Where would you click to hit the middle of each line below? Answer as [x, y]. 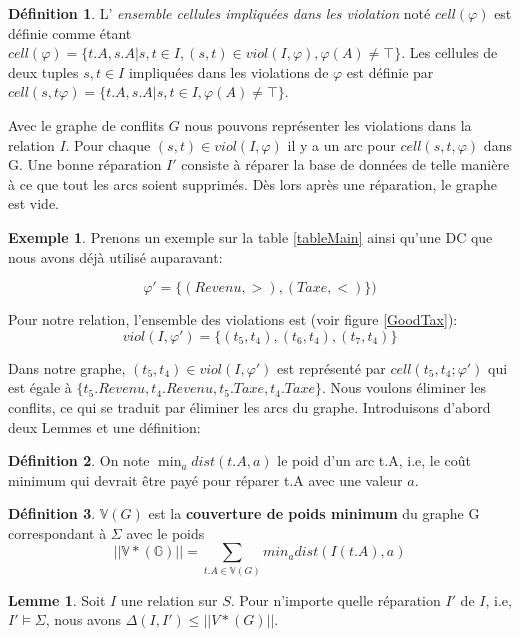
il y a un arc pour [341, 144]
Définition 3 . [52, 513]
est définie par [390, 71]
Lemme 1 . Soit [57, 599]
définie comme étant [70, 32]
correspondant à [57, 532]
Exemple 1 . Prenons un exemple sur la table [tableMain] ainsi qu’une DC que [250, 236]
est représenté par [331, 367]
